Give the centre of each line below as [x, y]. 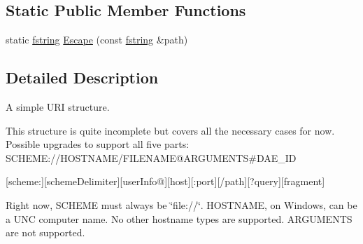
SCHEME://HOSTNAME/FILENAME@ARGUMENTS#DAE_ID [151, 157]
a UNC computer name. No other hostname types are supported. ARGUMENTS [179, 218]
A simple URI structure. [58, 107]
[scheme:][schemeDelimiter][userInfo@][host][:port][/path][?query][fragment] [165, 181]
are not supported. [45, 232]
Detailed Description [82, 77]
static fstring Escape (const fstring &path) [97, 40]
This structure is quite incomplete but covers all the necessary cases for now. [170, 130]
